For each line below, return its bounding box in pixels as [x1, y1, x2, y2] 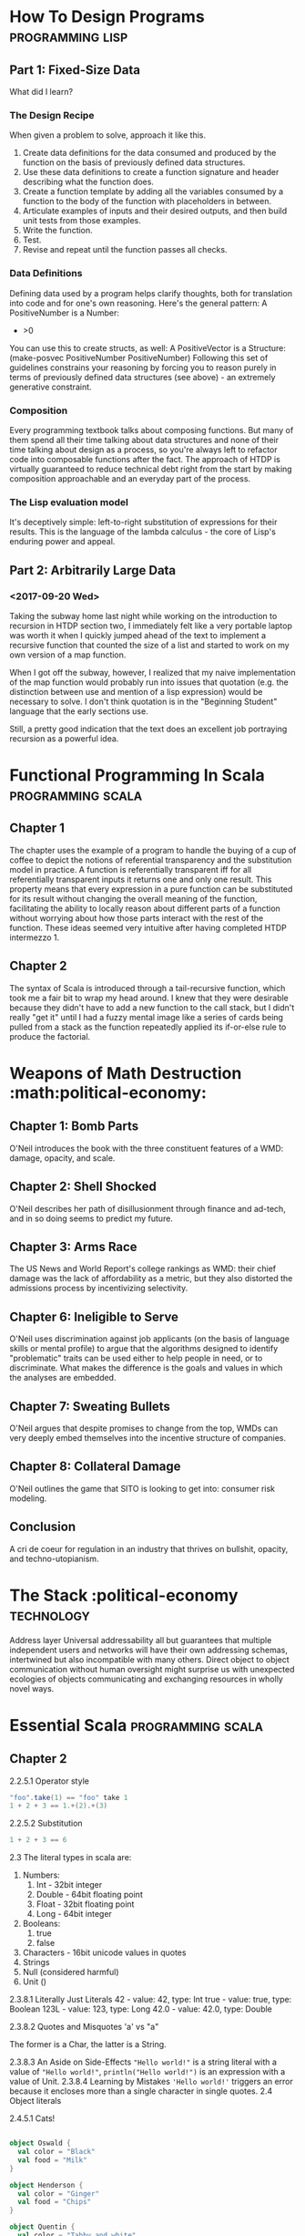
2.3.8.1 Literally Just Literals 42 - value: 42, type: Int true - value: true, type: [9, 1994, 292, 2005]
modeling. [9, 1493, 47, 1504]
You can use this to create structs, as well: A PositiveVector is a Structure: [9, 342, 287, 353]
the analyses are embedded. [9, 1372, 117, 1383]
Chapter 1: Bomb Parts [9, 1119, 139, 1134]
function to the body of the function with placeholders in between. [22, 196, 271, 207]
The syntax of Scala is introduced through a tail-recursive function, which [9, 982, 286, 993]
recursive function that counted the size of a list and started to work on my [9, 639, 290, 650]
